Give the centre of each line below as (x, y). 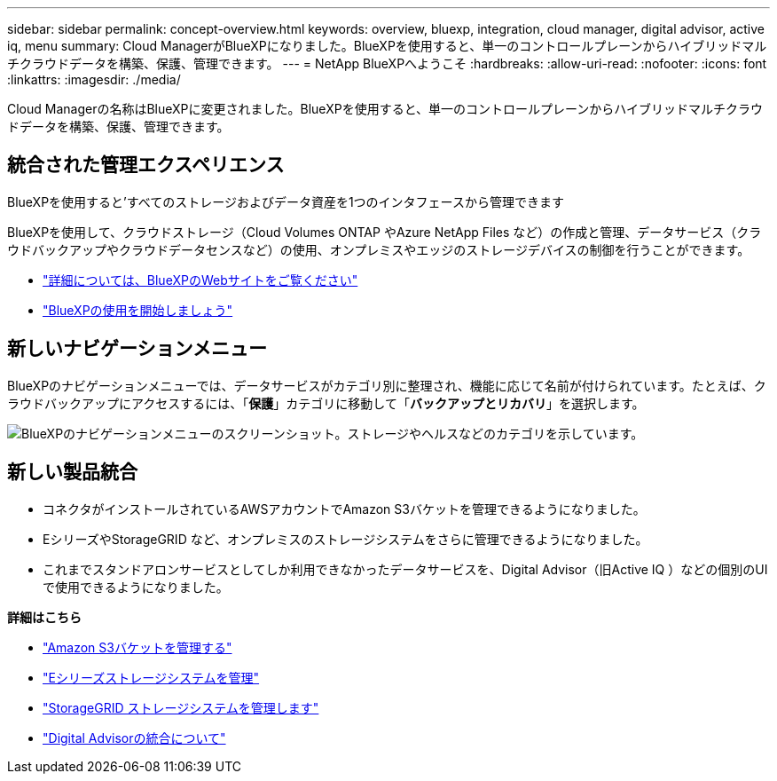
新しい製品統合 (72, 472)
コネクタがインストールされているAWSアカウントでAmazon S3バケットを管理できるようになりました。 (344, 509)
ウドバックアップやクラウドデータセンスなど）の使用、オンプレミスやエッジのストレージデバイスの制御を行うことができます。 (379, 249)
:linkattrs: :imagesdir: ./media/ (94, 79)
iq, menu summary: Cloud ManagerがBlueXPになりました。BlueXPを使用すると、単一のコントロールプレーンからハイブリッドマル (387, 46)
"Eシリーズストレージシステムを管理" (151, 677)
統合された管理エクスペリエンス (146, 165)
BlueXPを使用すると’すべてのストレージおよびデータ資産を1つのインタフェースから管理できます (286, 201)
